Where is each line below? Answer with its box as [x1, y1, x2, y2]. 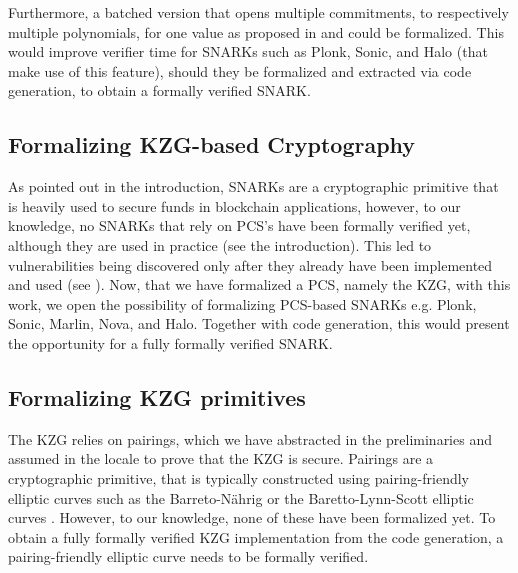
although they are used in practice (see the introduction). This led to [8, 234, 432, 255]
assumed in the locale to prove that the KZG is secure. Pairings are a [8, 448, 434, 469]
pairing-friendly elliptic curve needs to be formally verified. [8, 546, 369, 567]
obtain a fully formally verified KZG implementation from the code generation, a [8, 526, 504, 547]
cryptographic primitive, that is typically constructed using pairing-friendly [8, 467, 469, 488]
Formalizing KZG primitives [8, 381, 306, 412]
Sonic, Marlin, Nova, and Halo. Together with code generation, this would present [8, 313, 510, 334]
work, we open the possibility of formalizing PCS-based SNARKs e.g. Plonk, [8, 293, 477, 314]
